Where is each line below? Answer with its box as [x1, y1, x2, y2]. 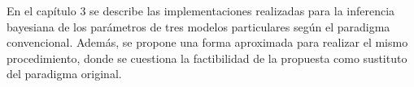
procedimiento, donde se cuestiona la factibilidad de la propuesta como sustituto [7, 49, 407, 66]
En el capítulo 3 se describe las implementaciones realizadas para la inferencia [7, 2, 395, 19]
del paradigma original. [7, 65, 122, 82]
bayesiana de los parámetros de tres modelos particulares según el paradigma [7, 18, 390, 35]
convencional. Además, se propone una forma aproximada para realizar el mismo [7, 34, 408, 51]
